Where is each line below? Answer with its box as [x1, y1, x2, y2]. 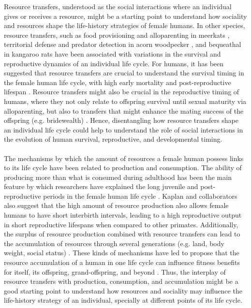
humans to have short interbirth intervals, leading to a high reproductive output [4, 210, 242, 220]
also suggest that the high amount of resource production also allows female [4, 200, 229, 210]
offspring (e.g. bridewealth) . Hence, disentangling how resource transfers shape [4, 115, 238, 125]
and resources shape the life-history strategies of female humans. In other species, [4, 20, 245, 30]
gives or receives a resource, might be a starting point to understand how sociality [4, 11, 247, 21]
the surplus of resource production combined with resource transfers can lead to [4, 229, 240, 239]
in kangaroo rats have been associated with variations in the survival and [4, 48, 221, 59]
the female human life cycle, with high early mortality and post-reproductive [4, 77, 231, 87]
